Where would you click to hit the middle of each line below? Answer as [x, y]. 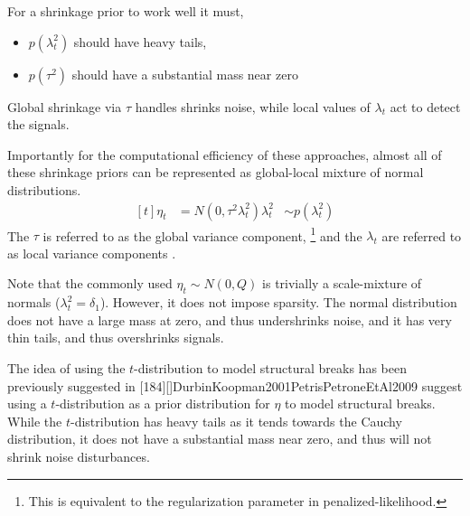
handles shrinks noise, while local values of [253, 106]
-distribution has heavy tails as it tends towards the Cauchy [236, 421]
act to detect [425, 106]
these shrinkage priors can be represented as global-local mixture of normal [216, 172]
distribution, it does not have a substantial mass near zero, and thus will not [220, 439]
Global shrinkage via [65, 106]
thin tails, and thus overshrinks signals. [116, 338]
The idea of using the [66, 368]
